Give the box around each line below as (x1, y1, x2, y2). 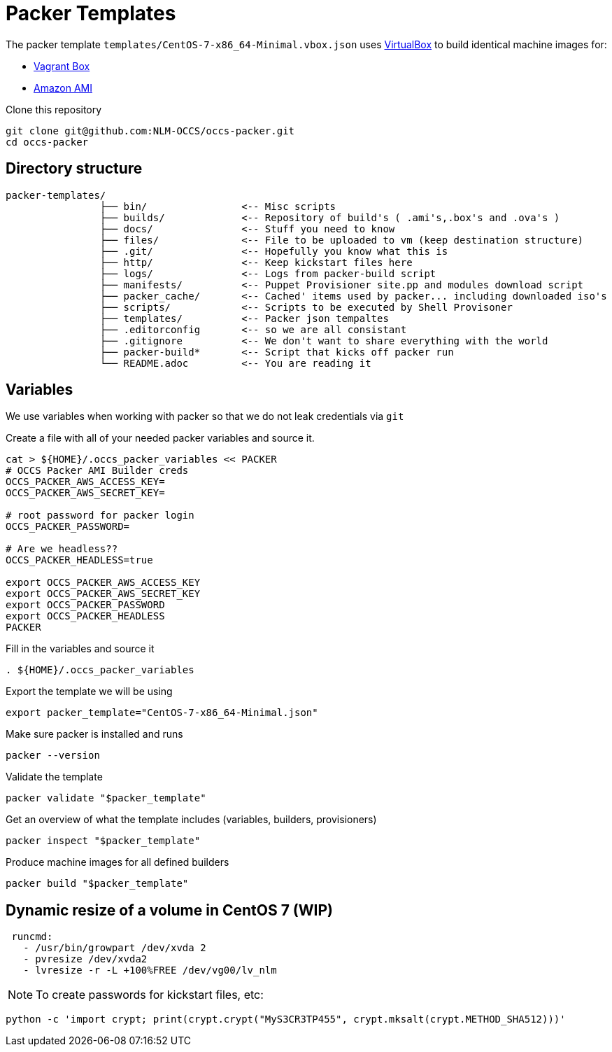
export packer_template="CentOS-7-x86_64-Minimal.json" (6, 707, 318, 719)
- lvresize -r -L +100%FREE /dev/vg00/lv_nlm (23, 965, 277, 976)
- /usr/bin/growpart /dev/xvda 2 (23, 942, 206, 954)
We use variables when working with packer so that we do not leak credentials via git (6, 410, 404, 423)
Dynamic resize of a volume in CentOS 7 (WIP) (6, 901, 333, 919)
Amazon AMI (34, 81, 92, 94)
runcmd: (11, 931, 53, 943)
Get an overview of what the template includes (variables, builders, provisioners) (6, 813, 377, 826)
